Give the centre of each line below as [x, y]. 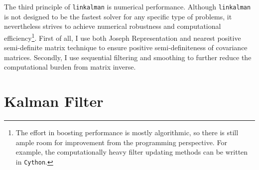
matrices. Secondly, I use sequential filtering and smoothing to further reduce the [128, 57]
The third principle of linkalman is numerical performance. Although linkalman [128, 6]
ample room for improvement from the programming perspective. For [121, 142]
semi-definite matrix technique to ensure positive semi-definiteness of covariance [126, 47]
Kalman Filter [54, 101]
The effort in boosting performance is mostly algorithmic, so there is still [127, 132]
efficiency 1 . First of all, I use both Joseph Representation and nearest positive [123, 37]
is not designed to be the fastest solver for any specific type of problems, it [118, 16]
